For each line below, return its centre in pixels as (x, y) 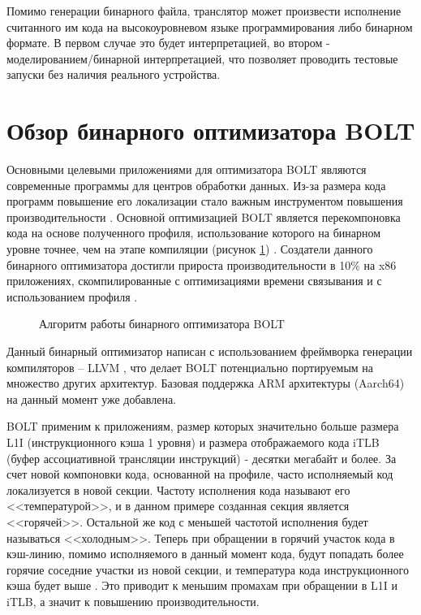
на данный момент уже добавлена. (92, 398)
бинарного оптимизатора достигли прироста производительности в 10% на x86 (202, 264)
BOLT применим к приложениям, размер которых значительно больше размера (203, 426)
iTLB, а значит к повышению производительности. (133, 601)
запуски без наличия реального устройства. (114, 74)
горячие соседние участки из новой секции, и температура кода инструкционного (208, 569)
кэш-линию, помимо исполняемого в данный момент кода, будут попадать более (205, 554)
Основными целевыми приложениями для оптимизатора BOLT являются (187, 169)
